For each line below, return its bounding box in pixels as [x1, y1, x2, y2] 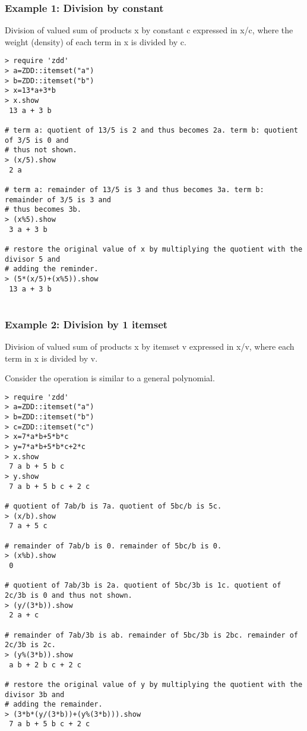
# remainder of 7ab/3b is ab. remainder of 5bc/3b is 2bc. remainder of [5, 630, 298, 639]
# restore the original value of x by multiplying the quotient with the [5, 244, 303, 253]
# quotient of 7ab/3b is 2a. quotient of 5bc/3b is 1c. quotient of [5, 581, 281, 590]
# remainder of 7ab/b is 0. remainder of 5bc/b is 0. [5, 541, 222, 550]
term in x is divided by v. [5, 352, 98, 364]
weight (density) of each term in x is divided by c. [5, 35, 186, 48]
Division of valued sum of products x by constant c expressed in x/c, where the [5, 24, 293, 36]
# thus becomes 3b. [5, 205, 81, 214]
